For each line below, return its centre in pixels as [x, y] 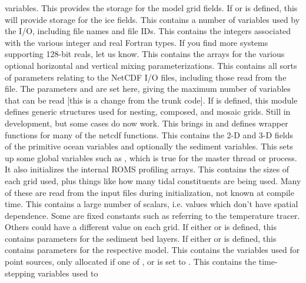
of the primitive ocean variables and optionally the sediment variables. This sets [149, 146]
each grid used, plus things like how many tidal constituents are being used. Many [153, 180]
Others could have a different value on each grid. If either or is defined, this [141, 227]
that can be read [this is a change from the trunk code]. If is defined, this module [151, 100]
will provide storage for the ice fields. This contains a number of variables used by [152, 19]
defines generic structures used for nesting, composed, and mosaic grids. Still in [148, 111]
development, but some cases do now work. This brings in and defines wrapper [147, 123]
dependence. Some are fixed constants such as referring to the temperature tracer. [152, 215]
